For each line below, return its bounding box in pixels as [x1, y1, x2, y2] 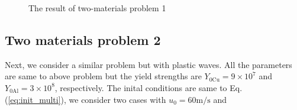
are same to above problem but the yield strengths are [5, 70, 202, 82]
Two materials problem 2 [5, 30, 161, 48]
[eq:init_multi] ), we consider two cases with [8, 93, 166, 105]
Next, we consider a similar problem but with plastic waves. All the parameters [5, 58, 292, 70]
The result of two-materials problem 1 [28, 2, 166, 14]
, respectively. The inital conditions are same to [54, 81, 227, 93]
